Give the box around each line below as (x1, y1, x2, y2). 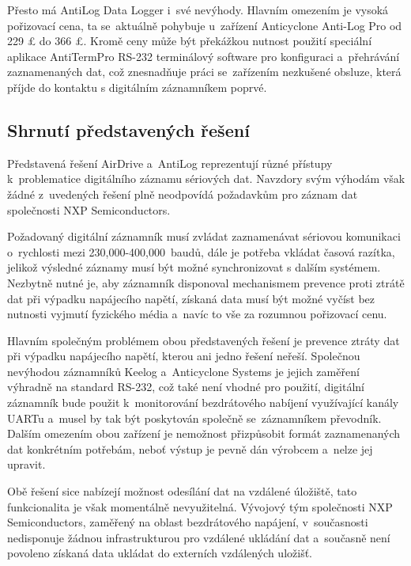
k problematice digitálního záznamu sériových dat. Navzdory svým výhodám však (7, 170, 405, 187)
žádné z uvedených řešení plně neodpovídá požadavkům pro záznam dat (7, 185, 358, 202)
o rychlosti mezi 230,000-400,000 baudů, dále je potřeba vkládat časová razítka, (7, 243, 395, 260)
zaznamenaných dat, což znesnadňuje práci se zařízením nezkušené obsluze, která (7, 63, 402, 80)
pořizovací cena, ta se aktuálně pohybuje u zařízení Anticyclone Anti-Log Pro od (7, 17, 402, 33)
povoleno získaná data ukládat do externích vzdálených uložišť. (7, 545, 312, 561)
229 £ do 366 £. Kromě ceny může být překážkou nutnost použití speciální (7, 32, 372, 49)
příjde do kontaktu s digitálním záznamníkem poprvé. (7, 78, 267, 95)
